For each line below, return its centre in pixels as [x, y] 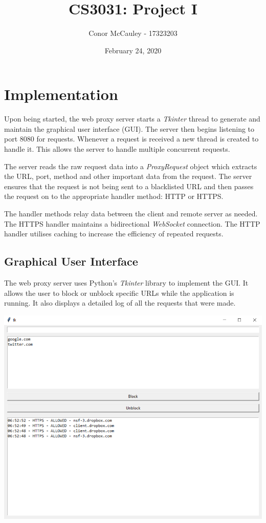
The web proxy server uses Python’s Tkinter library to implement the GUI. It [126, 282]
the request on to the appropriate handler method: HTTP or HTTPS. [114, 196]
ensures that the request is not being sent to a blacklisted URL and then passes [129, 186]
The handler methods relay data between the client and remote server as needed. [131, 213]
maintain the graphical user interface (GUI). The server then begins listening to [129, 128]
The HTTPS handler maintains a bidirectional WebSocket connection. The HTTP [132, 223]
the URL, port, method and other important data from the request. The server [128, 176]
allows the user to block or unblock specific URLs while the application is [119, 293]
